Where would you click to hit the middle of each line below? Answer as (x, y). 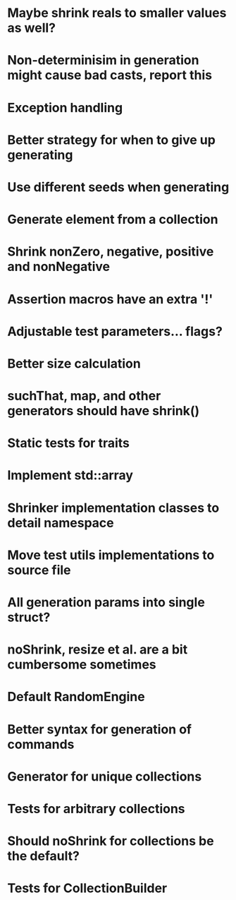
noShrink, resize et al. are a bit (98, 650)
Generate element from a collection (113, 220)
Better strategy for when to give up (112, 140)
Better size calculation (74, 363)
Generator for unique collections (105, 776)
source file (39, 570)
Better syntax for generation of (100, 729)
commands (41, 744)
